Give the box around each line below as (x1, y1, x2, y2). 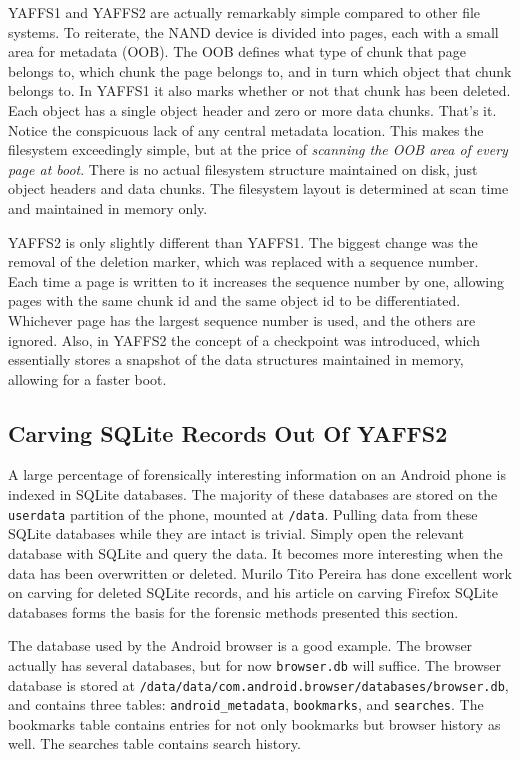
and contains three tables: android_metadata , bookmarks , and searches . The (8, 694, 484, 715)
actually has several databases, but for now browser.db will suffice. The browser (8, 654, 501, 675)
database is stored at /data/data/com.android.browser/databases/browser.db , (8, 674, 509, 695)
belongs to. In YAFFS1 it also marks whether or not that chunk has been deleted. (8, 80, 511, 101)
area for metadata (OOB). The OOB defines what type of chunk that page (8, 41, 466, 62)
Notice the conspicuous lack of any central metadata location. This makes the (8, 119, 484, 140)
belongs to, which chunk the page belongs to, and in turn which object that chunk (8, 60, 512, 81)
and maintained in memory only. (8, 197, 208, 218)
